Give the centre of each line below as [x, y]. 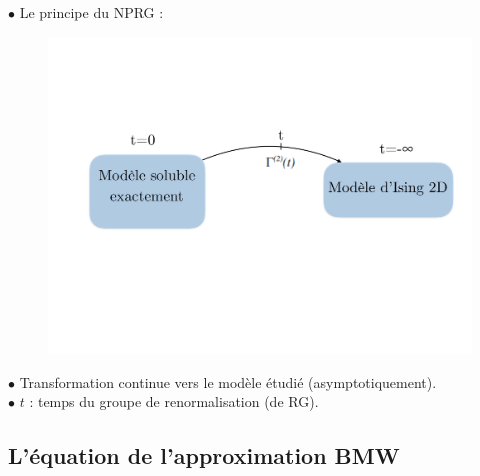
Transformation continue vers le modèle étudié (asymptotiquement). [228, 381]
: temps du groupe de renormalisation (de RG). [174, 401]
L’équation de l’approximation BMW [204, 455]
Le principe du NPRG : [91, 12]
